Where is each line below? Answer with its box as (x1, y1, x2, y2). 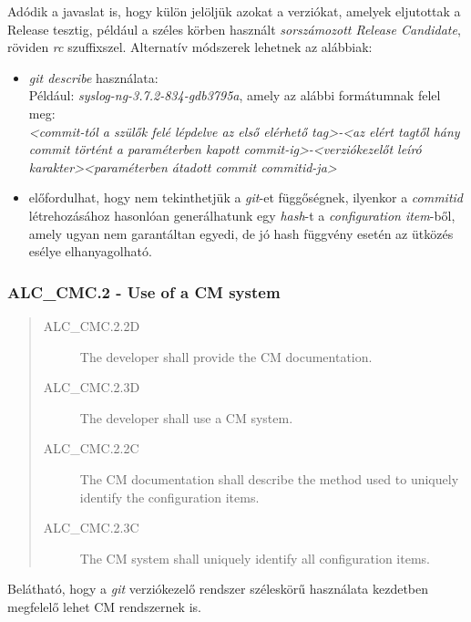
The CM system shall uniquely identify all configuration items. (79, 548, 430, 567)
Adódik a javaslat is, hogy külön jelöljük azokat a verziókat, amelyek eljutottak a (7, 2, 461, 20)
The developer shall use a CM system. (79, 408, 293, 427)
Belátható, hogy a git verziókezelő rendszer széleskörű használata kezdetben (7, 579, 429, 598)
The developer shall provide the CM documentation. (79, 347, 373, 366)
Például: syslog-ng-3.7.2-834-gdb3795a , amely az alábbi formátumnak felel (28, 86, 441, 105)
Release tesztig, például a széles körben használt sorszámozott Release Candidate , (7, 19, 461, 38)
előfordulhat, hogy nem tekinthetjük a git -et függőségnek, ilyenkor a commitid (28, 188, 464, 207)
